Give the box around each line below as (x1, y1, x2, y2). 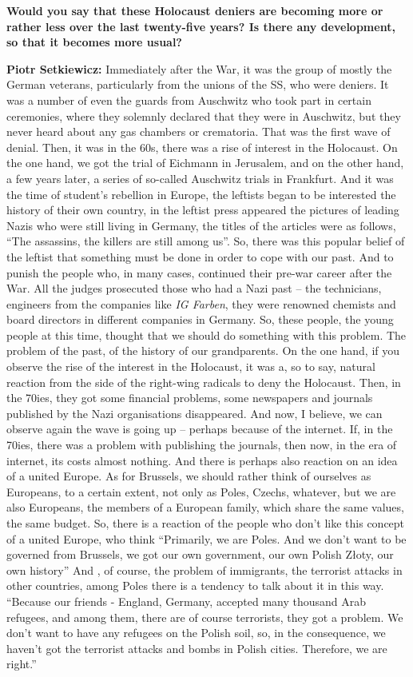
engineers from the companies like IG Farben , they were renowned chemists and (6, 295, 396, 312)
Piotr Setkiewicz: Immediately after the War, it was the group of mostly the (6, 60, 392, 77)
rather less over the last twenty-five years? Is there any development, (6, 18, 395, 34)
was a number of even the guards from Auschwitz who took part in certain (6, 91, 371, 108)
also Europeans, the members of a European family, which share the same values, (6, 499, 404, 516)
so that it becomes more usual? (6, 34, 182, 50)
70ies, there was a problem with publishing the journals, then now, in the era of (6, 436, 397, 453)
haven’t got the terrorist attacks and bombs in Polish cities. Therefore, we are (6, 639, 387, 656)
